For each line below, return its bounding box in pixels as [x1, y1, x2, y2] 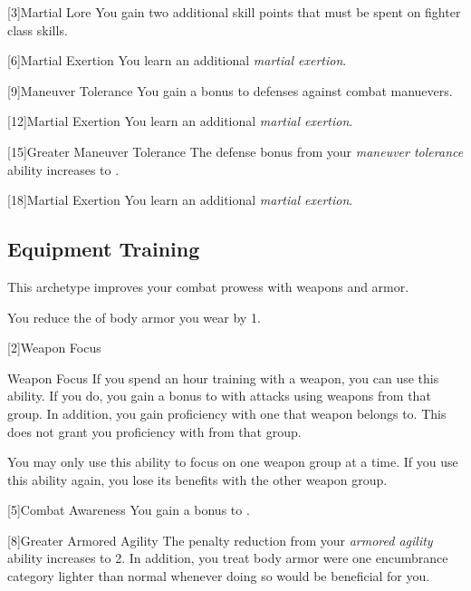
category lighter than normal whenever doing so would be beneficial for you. [7, 567, 430, 586]
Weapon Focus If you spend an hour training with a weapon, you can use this [7, 368, 439, 387]
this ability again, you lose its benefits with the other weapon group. [7, 470, 388, 489]
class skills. [7, 20, 68, 39]
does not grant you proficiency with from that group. [7, 421, 302, 441]
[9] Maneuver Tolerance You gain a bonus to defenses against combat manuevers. [7, 81, 453, 100]
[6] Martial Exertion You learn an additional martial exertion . [7, 51, 347, 70]
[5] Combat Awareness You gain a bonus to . [7, 500, 250, 519]
